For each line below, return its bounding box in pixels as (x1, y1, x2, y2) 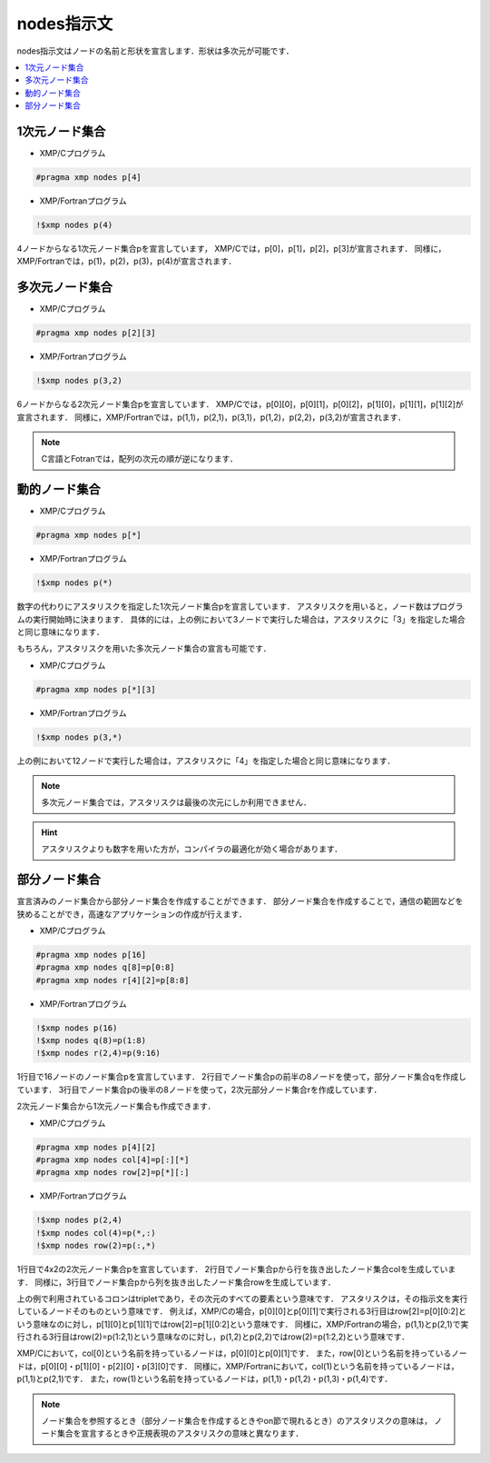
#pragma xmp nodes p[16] (35, 950, 147, 960)
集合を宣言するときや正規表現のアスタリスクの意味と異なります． (56, 1428, 304, 1439)
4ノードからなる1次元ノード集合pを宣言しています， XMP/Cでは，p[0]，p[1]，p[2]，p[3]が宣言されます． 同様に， (16, 243, 446, 254)
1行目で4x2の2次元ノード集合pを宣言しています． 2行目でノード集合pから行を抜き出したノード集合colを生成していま (16, 1264, 456, 1275)
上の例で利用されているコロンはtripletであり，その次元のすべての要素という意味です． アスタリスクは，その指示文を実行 (16, 1293, 468, 1304)
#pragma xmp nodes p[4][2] (35, 1141, 156, 1152)
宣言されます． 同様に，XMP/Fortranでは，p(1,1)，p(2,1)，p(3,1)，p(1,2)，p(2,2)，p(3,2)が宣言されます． (16, 412, 406, 423)
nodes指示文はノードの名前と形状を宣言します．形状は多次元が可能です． (16, 45, 294, 56)
